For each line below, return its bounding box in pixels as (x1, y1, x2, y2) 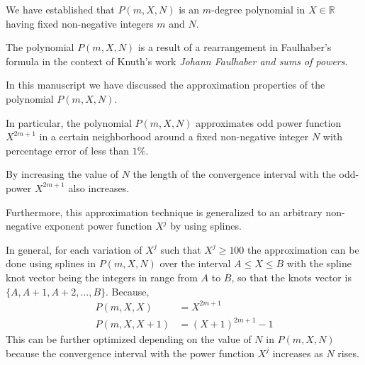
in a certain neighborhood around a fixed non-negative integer (39, 129, 309, 144)
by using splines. (170, 218, 242, 233)
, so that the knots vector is (231, 269, 352, 284)
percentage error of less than (6, 142, 130, 157)
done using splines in (6, 256, 96, 271)
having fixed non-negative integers (6, 16, 154, 30)
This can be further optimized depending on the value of (6, 332, 252, 347)
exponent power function (45, 218, 152, 233)
